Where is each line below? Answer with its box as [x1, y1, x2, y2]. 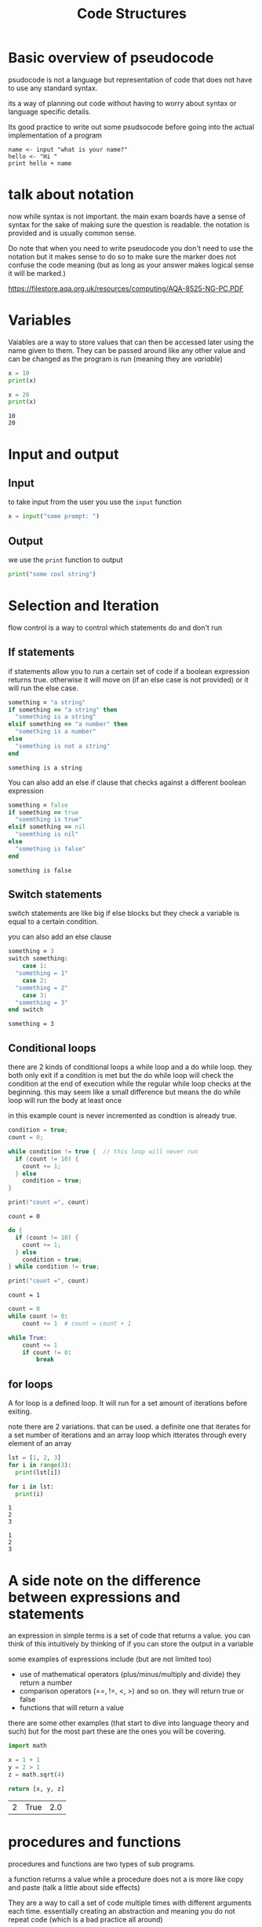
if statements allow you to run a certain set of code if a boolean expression [8, 666, 250, 676]
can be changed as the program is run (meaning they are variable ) [8, 354, 224, 363]
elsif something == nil [8, 823, 86, 831]
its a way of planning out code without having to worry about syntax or [8, 98, 237, 108]
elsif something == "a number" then [8, 720, 128, 728]
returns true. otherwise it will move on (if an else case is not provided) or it [8, 675, 249, 684]
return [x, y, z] [8, 1785, 65, 1793]
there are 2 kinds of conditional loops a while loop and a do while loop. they [8, 1062, 253, 1072]
